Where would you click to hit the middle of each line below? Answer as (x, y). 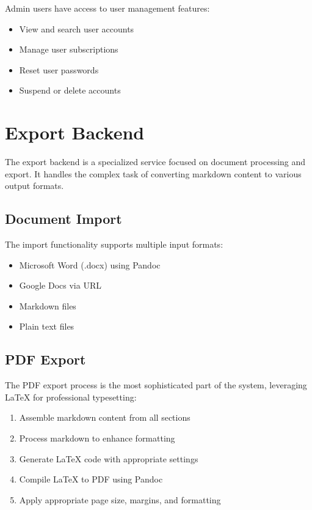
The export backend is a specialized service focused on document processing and (155, 162)
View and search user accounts (77, 28)
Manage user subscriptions (69, 49)
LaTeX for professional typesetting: (71, 397)
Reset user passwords (59, 69)
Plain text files (47, 326)
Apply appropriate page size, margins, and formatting (120, 499)
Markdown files (48, 305)
